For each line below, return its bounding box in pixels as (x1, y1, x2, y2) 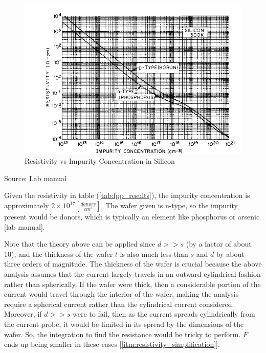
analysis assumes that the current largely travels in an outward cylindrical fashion (4, 269, 261, 279)
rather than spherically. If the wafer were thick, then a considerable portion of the (4, 278, 261, 289)
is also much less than (120, 248, 188, 259)
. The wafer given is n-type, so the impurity (101, 200, 238, 211)
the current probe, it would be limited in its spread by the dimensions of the (4, 318, 244, 329)
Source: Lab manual (4, 172, 66, 183)
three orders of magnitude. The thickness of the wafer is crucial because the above (4, 258, 262, 269)
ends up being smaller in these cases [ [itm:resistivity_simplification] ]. (4, 339, 220, 349)
